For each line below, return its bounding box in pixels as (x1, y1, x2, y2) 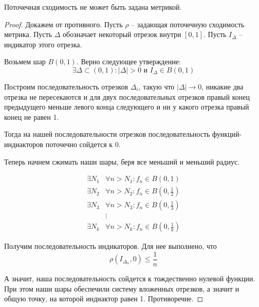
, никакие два (201, 81, 244, 92)
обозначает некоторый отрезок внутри (63, 29, 181, 40)
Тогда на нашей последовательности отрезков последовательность (4, 129, 210, 139)
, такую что (138, 81, 175, 92)
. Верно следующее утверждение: (76, 56, 181, 67)
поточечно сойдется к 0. (45, 138, 121, 149)
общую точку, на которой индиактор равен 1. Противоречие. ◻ (4, 293, 203, 304)
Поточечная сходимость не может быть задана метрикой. (4, 2, 182, 12)
